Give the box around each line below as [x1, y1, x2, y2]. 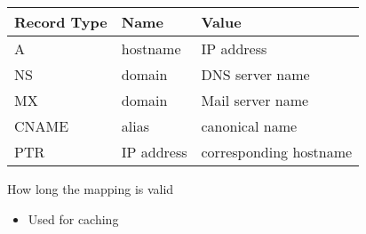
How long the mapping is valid [7, 180, 174, 198]
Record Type [14, 12, 107, 32]
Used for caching [28, 209, 119, 228]
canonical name [201, 116, 298, 136]
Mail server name [201, 90, 309, 110]
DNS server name [201, 64, 310, 85]
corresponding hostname [201, 141, 353, 162]
